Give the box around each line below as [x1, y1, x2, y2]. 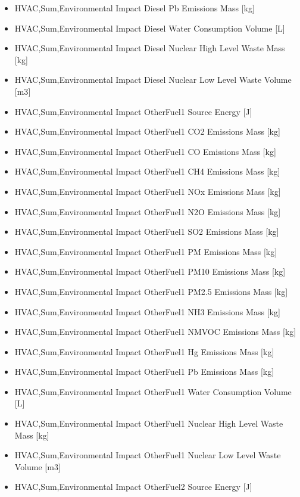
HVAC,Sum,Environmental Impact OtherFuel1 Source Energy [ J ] [14, 105, 252, 117]
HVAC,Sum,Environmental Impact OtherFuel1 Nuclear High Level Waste [14, 417, 283, 430]
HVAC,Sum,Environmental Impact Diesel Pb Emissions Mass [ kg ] [14, 2, 255, 14]
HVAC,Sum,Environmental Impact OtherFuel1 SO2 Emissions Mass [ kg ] [14, 225, 279, 238]
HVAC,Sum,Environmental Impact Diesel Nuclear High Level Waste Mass [14, 42, 285, 54]
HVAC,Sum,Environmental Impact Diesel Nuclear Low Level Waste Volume [14, 73, 292, 86]
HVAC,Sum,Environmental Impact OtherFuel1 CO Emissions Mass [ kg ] [14, 145, 276, 157]
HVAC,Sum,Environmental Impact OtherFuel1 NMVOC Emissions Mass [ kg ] [14, 325, 296, 338]
